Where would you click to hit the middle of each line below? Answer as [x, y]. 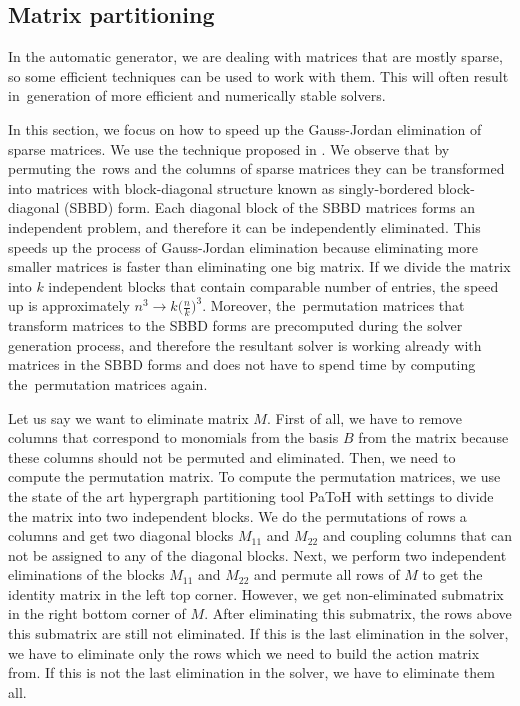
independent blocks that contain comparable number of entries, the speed [273, 285]
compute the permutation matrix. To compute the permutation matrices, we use [254, 476]
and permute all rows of [327, 574]
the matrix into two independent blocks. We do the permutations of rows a [237, 515]
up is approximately [69, 305]
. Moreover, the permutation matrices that [333, 305]
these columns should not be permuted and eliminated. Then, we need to [232, 456]
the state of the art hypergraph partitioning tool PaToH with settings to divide [251, 495]
